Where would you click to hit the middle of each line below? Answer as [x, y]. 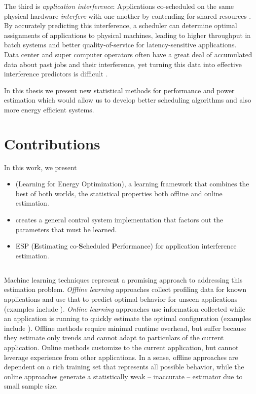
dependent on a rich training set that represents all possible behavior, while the [124, 367]
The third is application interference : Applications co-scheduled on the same [119, 6]
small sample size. [31, 386]
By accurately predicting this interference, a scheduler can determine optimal [121, 25]
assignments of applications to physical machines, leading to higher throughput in [128, 35]
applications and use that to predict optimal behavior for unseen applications [121, 299]
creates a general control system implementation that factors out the [119, 220]
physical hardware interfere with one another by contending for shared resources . [128, 16]
